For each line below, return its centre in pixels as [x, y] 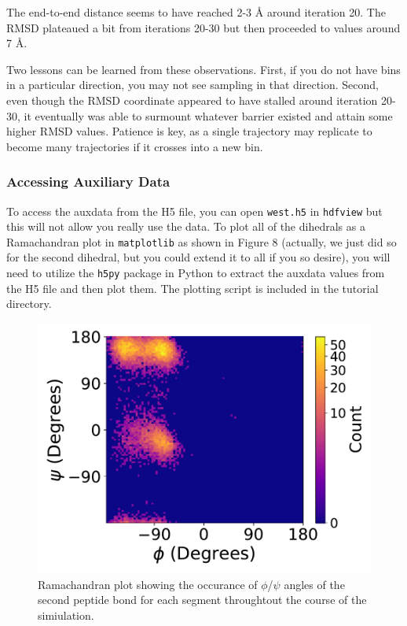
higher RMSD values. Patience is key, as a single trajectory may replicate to [189, 131]
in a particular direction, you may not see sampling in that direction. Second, [193, 85]
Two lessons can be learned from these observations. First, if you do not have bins [203, 69]
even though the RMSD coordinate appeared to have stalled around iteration [192, 100]
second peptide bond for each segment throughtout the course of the [202, 600]
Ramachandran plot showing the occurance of [148, 584]
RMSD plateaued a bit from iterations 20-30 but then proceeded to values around [203, 27]
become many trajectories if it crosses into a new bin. [135, 146]
